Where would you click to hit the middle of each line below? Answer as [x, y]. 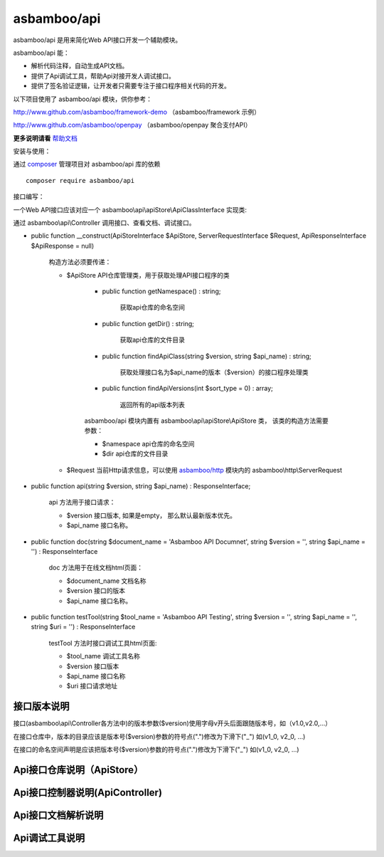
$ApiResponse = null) [63, 246]
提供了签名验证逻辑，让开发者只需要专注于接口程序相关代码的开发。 [130, 86]
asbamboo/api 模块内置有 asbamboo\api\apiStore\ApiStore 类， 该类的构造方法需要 [206, 421]
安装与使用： [32, 151]
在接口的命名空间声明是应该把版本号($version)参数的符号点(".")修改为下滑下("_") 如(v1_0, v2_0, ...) [156, 749]
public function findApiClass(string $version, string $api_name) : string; [207, 356]
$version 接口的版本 [96, 591]
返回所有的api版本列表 [152, 404]
